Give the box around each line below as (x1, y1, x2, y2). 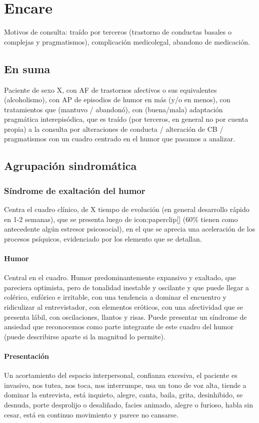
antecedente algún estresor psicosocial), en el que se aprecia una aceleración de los (4, 224, 255, 234)
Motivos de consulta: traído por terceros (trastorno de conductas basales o (4, 27, 231, 37)
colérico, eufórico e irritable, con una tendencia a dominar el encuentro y (4, 292, 226, 302)
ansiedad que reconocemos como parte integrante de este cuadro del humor (4, 321, 233, 332)
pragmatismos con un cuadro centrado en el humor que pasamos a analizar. (4, 133, 235, 144)
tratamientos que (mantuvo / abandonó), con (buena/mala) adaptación (4, 104, 223, 114)
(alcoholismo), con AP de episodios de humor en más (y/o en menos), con (4, 94, 230, 105)
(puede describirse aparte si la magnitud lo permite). (4, 331, 165, 341)
